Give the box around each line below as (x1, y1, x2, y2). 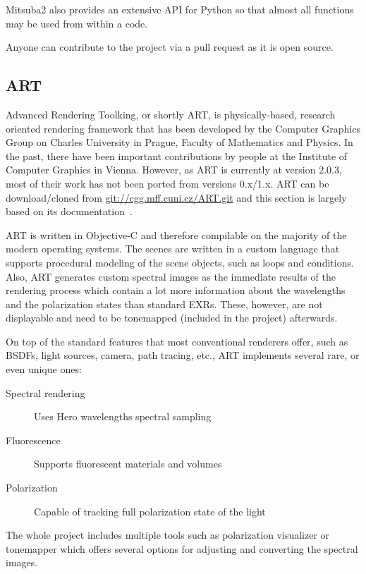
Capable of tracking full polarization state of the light (34, 503, 266, 518)
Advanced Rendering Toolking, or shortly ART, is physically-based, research (6, 106, 336, 121)
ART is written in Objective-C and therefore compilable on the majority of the (6, 227, 347, 242)
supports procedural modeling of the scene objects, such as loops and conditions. (6, 255, 354, 269)
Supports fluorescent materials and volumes (34, 456, 222, 471)
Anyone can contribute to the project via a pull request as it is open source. (6, 39, 334, 54)
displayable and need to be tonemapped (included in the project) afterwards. (6, 310, 338, 325)
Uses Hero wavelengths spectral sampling (34, 409, 212, 424)
